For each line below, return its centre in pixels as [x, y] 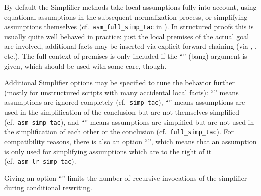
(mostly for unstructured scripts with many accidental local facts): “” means [121, 92]
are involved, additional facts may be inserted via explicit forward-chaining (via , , [130, 46]
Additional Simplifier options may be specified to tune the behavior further [120, 82]
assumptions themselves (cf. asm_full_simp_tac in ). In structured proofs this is [129, 26]
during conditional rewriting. [48, 188]
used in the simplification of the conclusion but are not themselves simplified [122, 112]
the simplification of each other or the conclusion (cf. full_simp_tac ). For [119, 132]
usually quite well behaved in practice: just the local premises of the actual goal [127, 36]
